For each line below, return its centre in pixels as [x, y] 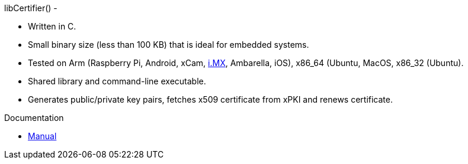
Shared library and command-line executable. [117, 81]
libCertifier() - [31, 8]
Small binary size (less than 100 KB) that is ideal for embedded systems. [169, 45]
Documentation [34, 118]
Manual [42, 136]
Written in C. [52, 26]
